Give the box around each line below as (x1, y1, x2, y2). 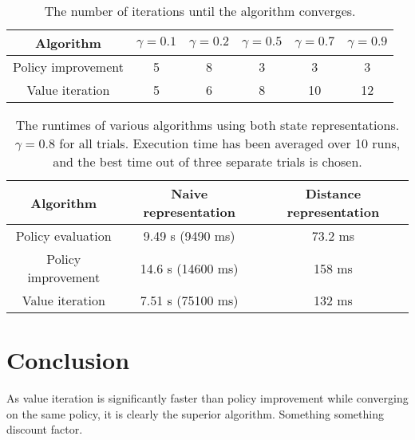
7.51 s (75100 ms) (140, 291, 239, 309)
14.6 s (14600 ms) (140, 258, 239, 277)
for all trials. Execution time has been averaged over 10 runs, (59, 134, 401, 152)
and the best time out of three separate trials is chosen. (53, 152, 362, 171)
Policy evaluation (15, 226, 112, 245)
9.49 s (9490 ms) (143, 226, 235, 245)
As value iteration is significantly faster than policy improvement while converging (6, 390, 409, 407)
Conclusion (6, 344, 130, 376)
